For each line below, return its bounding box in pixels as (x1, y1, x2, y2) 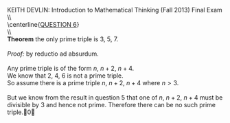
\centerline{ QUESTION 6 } (7, 21, 80, 28)
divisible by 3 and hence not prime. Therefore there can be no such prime (7, 101, 216, 109)
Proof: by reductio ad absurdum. (7, 49, 100, 58)
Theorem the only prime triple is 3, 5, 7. (7, 35, 119, 43)
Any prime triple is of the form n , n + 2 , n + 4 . (7, 65, 135, 72)
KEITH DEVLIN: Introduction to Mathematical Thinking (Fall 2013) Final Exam (7, 6, 223, 14)
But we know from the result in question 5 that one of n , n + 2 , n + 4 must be (7, 93, 223, 102)
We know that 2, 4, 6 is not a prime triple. (7, 71, 124, 80)
